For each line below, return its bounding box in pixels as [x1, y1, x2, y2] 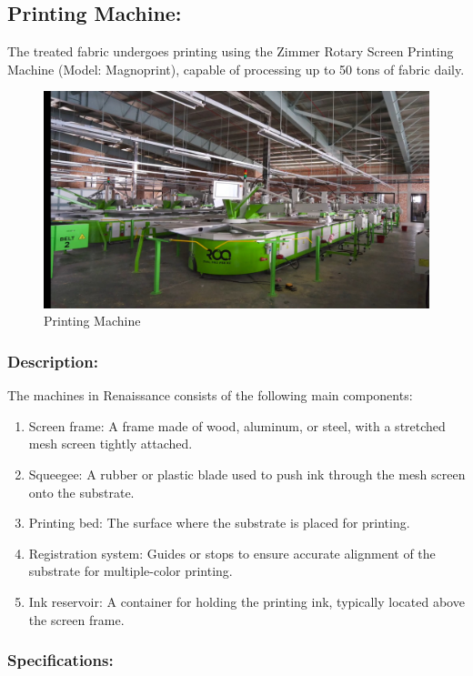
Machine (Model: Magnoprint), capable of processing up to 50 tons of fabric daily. [7, 59, 465, 78]
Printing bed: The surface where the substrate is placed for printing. [28, 513, 410, 532]
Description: [7, 350, 98, 372]
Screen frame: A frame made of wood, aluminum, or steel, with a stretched [28, 416, 446, 435]
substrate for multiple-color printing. [28, 561, 233, 580]
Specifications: [7, 649, 114, 671]
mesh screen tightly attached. [28, 434, 193, 453]
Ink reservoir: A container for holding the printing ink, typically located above [28, 592, 465, 611]
